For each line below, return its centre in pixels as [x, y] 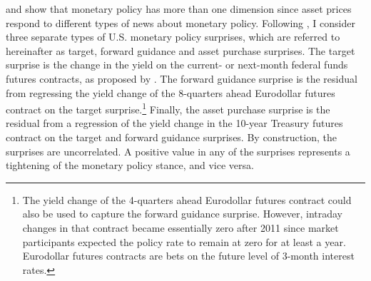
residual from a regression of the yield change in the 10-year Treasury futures [174, 123]
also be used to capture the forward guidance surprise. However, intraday [182, 214]
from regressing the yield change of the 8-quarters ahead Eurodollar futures [171, 92]
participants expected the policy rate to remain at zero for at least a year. [184, 241]
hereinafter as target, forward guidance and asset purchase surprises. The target [181, 50]
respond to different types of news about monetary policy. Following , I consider [181, 22]
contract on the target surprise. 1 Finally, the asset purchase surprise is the [168, 108]
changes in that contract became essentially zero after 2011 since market [181, 227]
